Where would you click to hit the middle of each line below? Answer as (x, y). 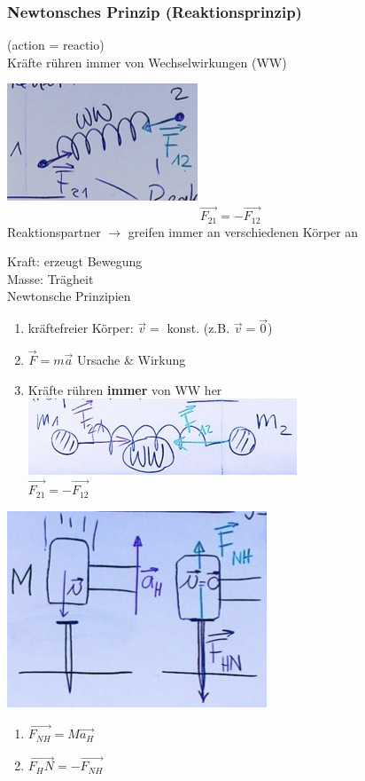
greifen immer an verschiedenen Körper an (243, 231)
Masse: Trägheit (50, 278)
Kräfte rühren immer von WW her (125, 389)
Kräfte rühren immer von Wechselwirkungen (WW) (147, 62)
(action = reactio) (56, 45)
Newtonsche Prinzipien (69, 296)
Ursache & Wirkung (131, 360)
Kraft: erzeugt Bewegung (75, 261)
